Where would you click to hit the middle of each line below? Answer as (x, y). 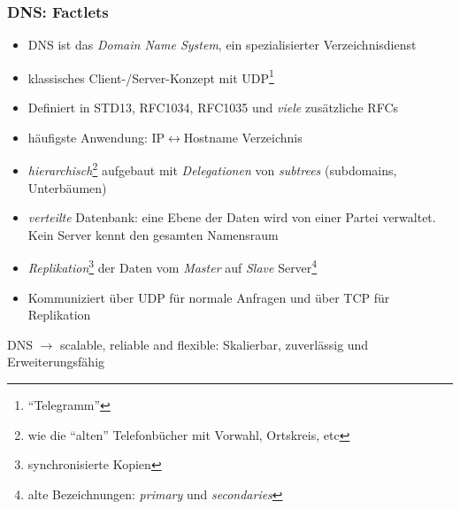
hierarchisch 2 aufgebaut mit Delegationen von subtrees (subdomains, (212, 169)
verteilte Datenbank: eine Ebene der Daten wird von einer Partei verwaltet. (232, 217)
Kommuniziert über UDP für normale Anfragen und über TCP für (209, 297)
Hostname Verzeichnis (243, 137)
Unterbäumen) (67, 187)
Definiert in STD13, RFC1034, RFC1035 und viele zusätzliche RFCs (213, 108)
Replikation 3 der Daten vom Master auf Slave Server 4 (172, 266)
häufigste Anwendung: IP (96, 137)
